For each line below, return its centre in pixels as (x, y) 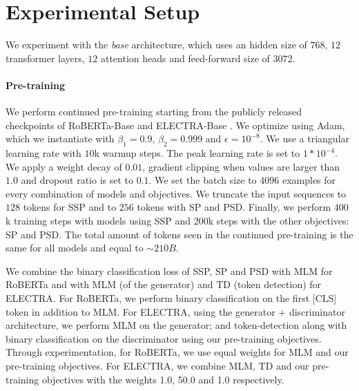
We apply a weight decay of (64, 166)
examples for (309, 180)
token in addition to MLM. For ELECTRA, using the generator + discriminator (175, 311)
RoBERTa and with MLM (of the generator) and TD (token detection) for (164, 284)
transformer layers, (45, 58)
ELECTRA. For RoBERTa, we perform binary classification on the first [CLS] (171, 298)
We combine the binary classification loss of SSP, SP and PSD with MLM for (169, 270)
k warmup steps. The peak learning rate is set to (197, 153)
